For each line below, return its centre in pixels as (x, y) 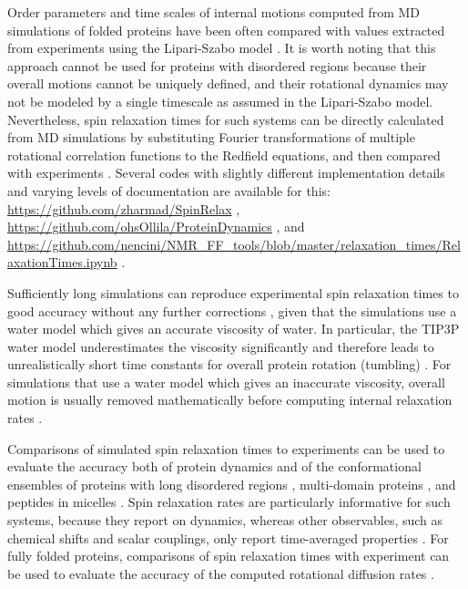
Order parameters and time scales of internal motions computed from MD (214, 12)
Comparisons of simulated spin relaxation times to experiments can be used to (226, 448)
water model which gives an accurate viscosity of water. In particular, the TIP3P (234, 329)
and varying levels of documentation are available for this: (169, 190)
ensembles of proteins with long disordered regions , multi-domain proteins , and (232, 484)
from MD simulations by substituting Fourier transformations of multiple (211, 137)
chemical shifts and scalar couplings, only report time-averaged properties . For (228, 537)
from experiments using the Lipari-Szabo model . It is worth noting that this (222, 48)
